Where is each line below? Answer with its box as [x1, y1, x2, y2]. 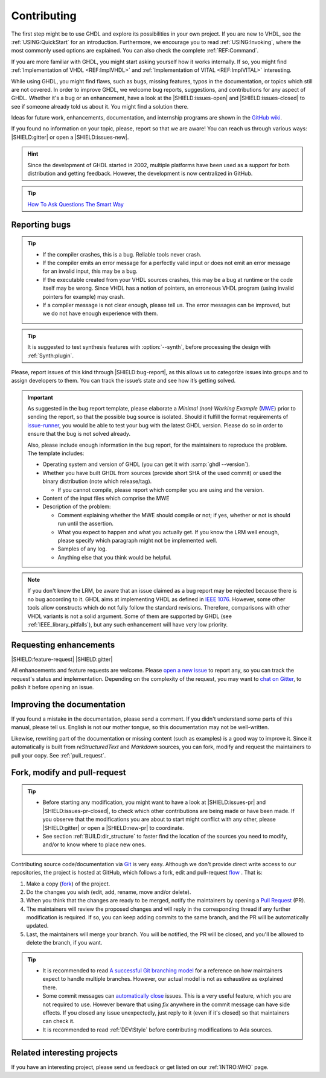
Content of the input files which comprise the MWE [42, 494, 170, 502]
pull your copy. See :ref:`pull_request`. [11, 751, 106, 759]
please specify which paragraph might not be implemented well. [57, 537, 217, 544]
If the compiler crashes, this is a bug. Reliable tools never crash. [42, 250, 202, 258]
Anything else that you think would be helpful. [57, 553, 172, 561]
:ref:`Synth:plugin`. [27, 352, 74, 359]
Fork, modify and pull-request [11, 767, 126, 778]
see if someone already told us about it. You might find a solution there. [11, 103, 189, 110]
